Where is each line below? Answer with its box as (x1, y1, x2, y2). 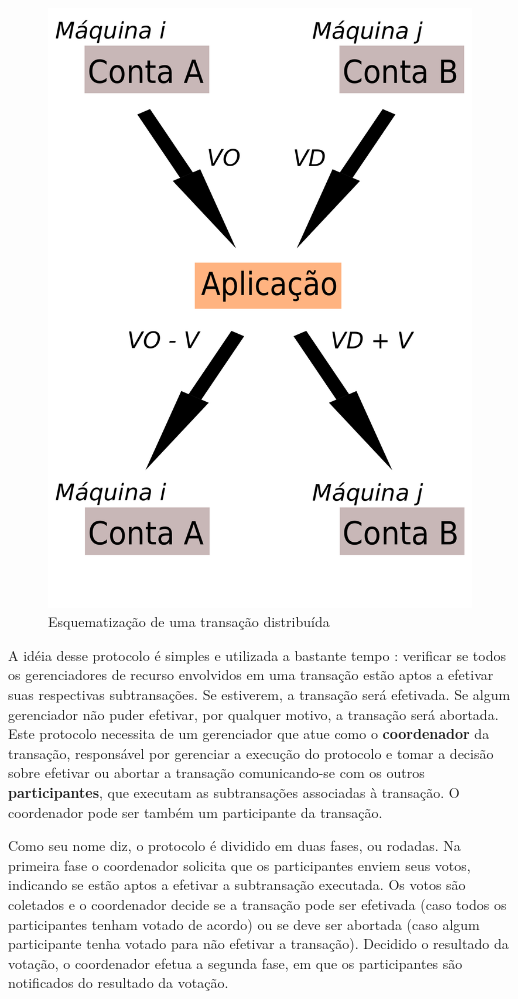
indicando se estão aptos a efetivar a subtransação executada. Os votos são (8, 874, 466, 895)
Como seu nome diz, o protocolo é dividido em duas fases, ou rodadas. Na (8, 835, 461, 856)
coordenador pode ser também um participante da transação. (8, 801, 383, 822)
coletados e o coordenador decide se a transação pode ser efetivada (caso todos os (8, 894, 507, 914)
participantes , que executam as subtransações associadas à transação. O (8, 782, 460, 803)
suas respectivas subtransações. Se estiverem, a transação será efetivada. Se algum (8, 684, 511, 705)
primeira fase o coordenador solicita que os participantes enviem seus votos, (8, 854, 471, 875)
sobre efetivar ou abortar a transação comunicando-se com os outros (8, 762, 425, 783)
